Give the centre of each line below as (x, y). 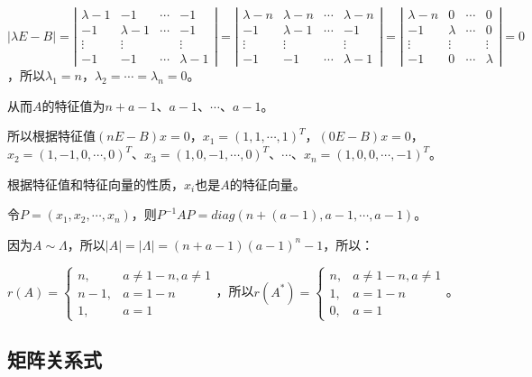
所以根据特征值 (51, 136)
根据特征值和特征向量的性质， (96, 184)
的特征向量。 (267, 184)
